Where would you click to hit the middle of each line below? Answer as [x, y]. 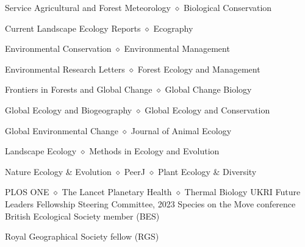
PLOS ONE [27, 192]
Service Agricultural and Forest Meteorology [88, 7]
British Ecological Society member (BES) [82, 216]
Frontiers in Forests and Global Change [79, 89]
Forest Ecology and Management [199, 69]
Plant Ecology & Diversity [207, 171]
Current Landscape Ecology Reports [73, 28]
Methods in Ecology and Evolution [154, 151]
